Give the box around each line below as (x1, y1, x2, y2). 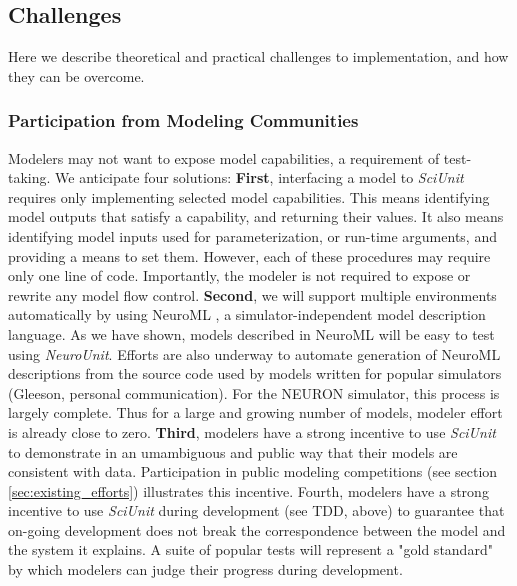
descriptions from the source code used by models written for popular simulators (8, 363, 502, 384)
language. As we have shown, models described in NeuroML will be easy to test (8, 323, 495, 344)
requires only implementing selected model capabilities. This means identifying (8, 186, 490, 207)
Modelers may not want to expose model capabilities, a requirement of (8, 147, 440, 168)
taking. (8, 167, 51, 188)
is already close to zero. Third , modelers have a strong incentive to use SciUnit (8, 421, 496, 442)
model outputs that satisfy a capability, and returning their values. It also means (8, 206, 504, 227)
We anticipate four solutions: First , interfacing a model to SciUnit (55, 167, 464, 188)
